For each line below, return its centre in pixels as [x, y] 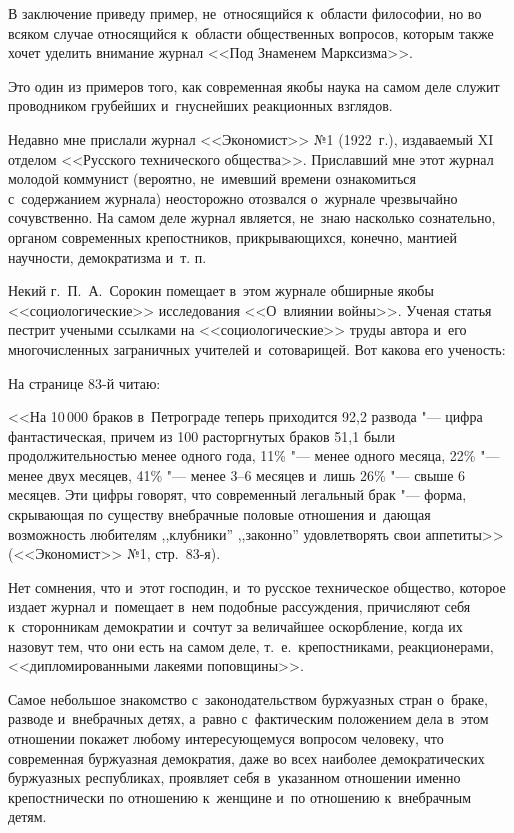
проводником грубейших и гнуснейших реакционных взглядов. [200, 105]
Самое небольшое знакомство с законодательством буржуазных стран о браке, [248, 698]
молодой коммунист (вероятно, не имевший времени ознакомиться [212, 178]
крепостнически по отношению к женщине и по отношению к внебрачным [240, 796]
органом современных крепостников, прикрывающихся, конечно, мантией [232, 236]
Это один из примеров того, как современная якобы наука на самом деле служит [254, 85]
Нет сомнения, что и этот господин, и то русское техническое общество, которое [257, 586]
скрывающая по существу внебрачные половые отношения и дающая [219, 514]
